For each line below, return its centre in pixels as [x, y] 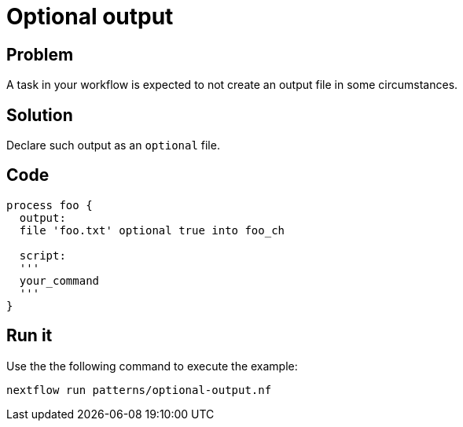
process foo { [50, 205]
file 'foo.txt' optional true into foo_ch [152, 230]
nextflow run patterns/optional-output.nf [139, 390]
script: [42, 255]
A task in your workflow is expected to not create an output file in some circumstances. [232, 85]
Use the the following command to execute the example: [152, 366]
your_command [59, 280]
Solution [40, 115]
